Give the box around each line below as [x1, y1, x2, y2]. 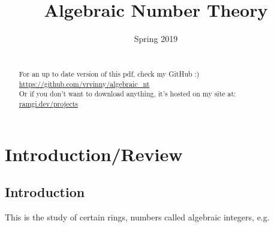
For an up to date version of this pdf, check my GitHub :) [19, 69, 200, 79]
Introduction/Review [5, 141, 183, 166]
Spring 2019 [134, 32, 178, 45]
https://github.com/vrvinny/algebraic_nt [19, 78, 150, 89]
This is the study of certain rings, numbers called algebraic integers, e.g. [5, 211, 270, 223]
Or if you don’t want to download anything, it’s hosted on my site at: [19, 89, 236, 99]
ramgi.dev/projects [19, 99, 79, 109]
